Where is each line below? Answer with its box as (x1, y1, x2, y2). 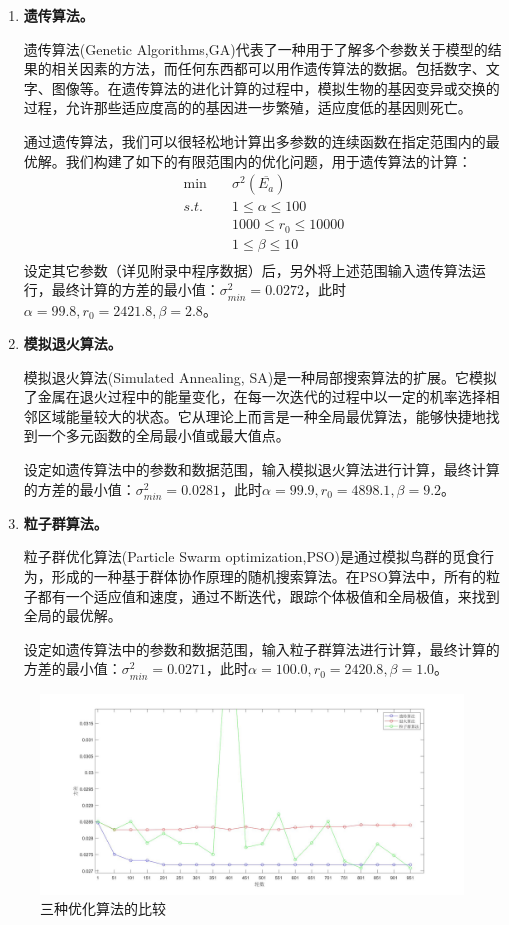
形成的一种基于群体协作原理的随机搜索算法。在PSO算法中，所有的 (51, 566, 487, 587)
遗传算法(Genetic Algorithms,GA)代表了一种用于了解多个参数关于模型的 (23, 38, 488, 59)
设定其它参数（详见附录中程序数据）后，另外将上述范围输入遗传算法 (23, 259, 472, 280)
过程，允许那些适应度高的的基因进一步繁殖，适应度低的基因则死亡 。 (23, 97, 472, 118)
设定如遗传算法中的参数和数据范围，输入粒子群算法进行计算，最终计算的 (23, 638, 500, 659)
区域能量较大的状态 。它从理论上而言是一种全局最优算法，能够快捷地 (37, 405, 486, 426)
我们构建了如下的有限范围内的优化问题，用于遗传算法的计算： (65, 150, 472, 171)
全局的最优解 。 (23, 605, 122, 626)
